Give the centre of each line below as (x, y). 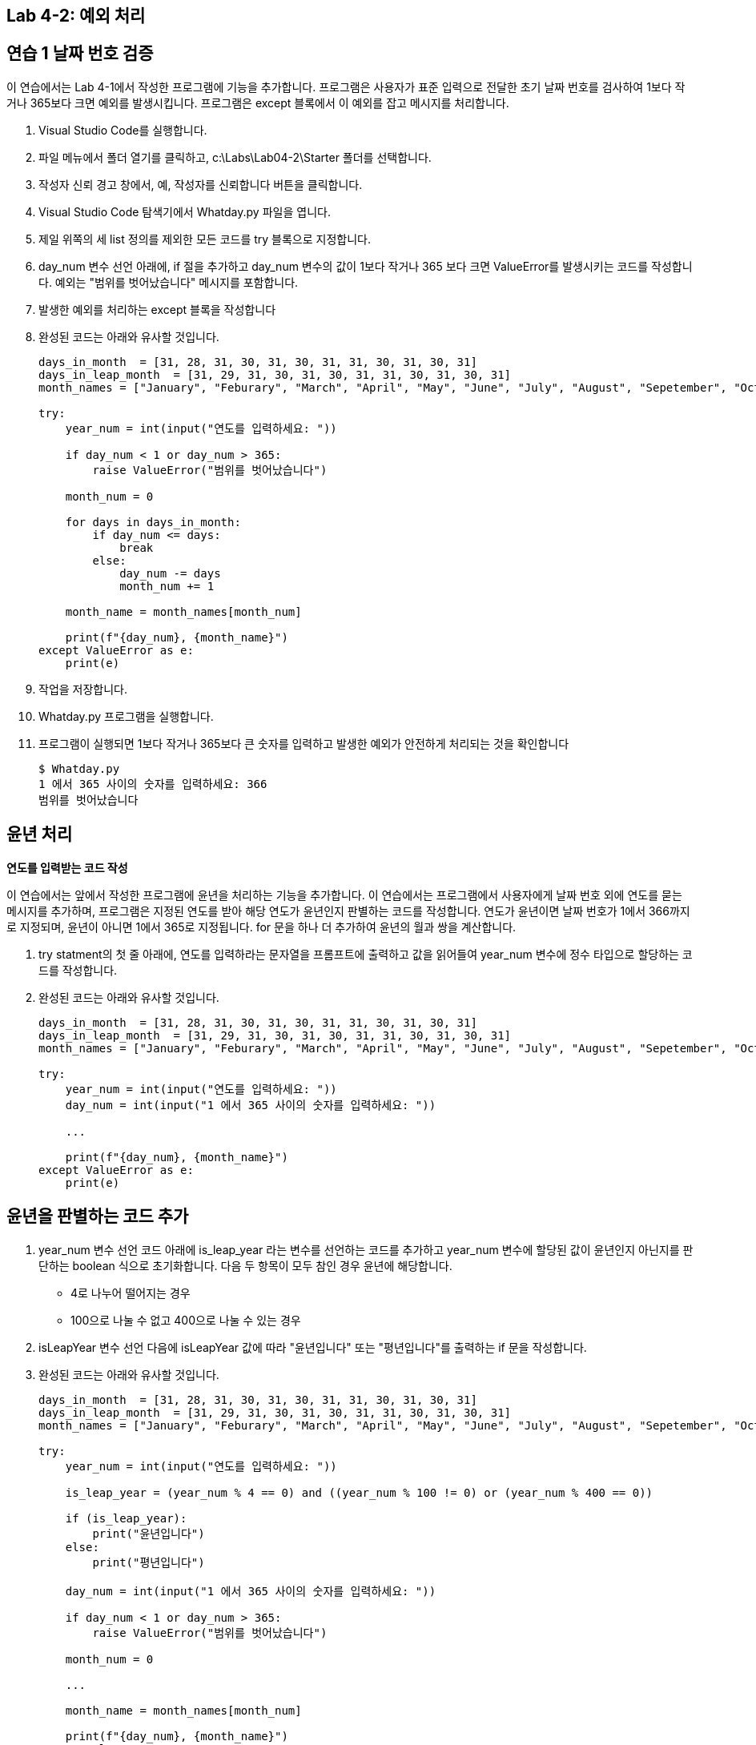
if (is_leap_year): (126, 1518)
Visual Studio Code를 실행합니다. (123, 130)
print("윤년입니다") (149, 1533)
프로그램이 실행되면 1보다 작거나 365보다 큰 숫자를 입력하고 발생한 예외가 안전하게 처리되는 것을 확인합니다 (304, 743)
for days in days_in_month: (153, 522)
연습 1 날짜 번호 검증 (80, 54)
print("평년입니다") (149, 1562)
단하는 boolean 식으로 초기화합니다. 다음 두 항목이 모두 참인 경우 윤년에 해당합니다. (245, 1265)
